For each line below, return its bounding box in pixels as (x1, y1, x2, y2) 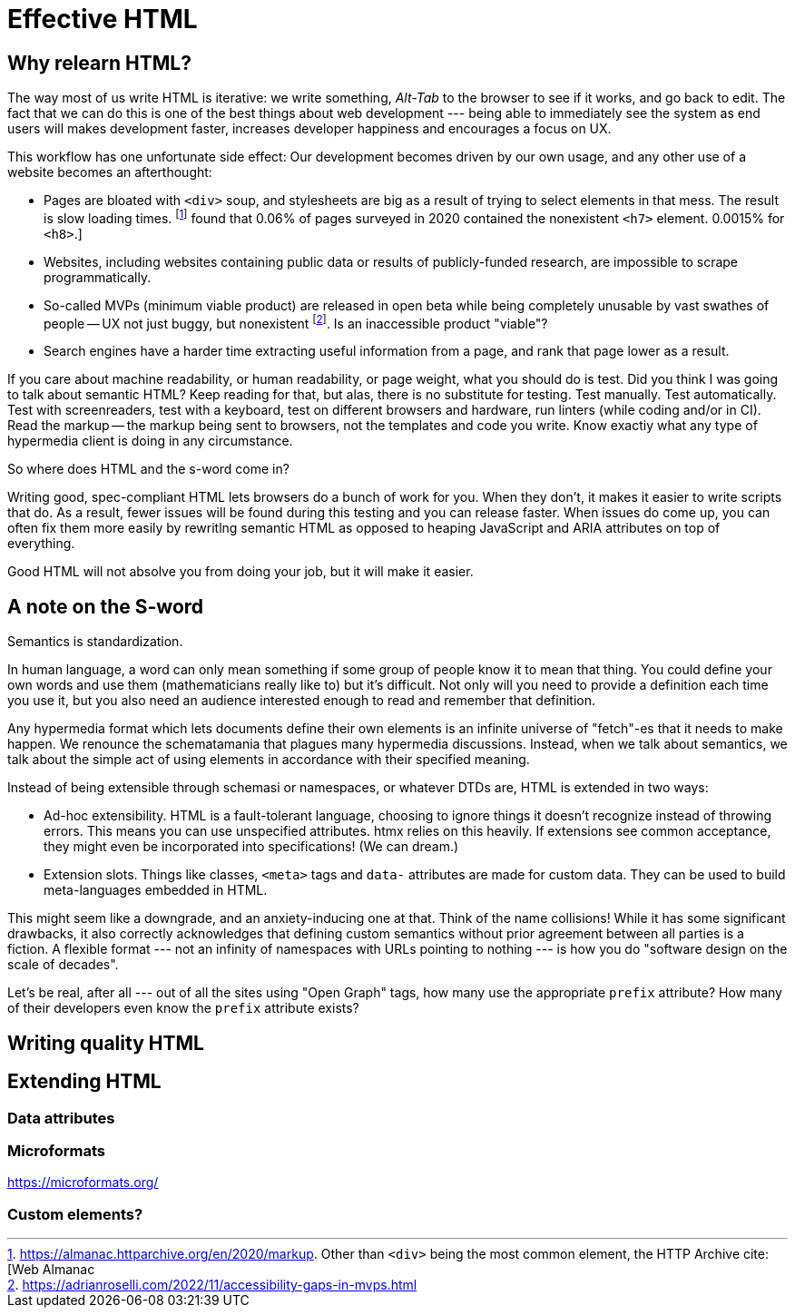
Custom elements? (7, 1204, 143, 1223)
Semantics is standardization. (7, 633, 183, 650)
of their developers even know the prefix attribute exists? (7, 1000, 359, 1016)
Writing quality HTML (7, 1031, 204, 1055)
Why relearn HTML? (7, 51, 191, 74)
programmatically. (44, 269, 152, 285)
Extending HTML (7, 1070, 162, 1094)
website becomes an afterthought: (7, 164, 212, 181)
